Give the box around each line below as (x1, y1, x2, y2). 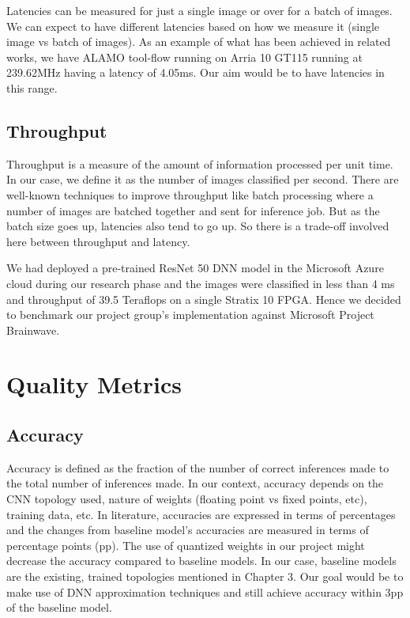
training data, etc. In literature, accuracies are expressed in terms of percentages (6, 506, 396, 522)
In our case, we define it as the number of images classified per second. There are (6, 171, 399, 188)
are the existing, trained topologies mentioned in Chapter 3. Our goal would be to (6, 568, 404, 585)
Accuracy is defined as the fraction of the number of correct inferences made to (6, 459, 389, 476)
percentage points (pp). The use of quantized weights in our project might (6, 536, 365, 553)
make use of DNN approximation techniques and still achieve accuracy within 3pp (6, 583, 404, 600)
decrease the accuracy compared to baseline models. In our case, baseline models (6, 552, 397, 569)
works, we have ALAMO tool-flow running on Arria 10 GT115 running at (6, 48, 363, 65)
